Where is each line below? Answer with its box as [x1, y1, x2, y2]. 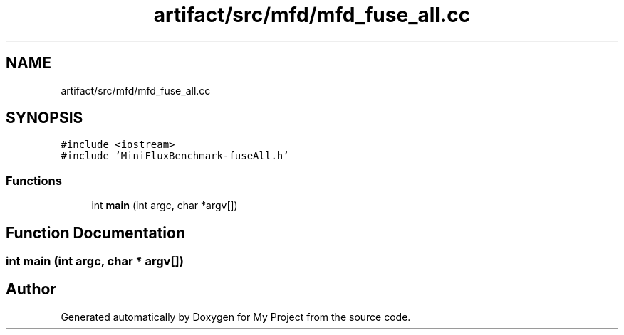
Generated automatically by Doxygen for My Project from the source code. [61, 310, 411, 323]
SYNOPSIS [6, 109, 83, 127]
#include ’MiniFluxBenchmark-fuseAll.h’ [61, 150, 289, 162]
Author [6, 280, 56, 299]
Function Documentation [6, 223, 185, 242]
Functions [6, 173, 62, 188]
